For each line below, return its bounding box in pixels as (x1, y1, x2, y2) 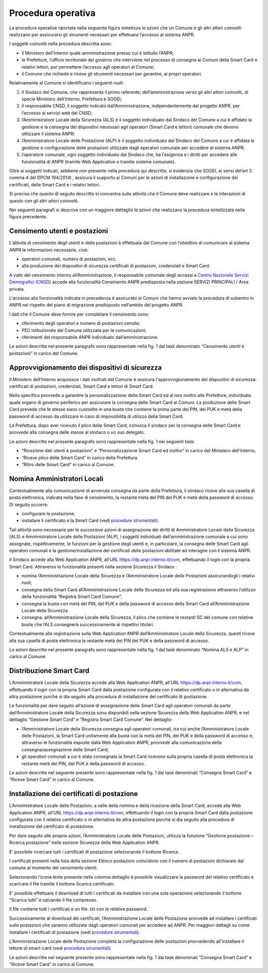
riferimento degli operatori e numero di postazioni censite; (21, 321, 141, 326)
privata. (9, 286, 25, 292)
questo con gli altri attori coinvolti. (9, 198, 79, 204)
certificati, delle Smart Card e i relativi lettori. (9, 181, 101, 187)
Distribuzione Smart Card (9, 666, 89, 675)
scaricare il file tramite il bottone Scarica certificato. (9, 881, 115, 887)
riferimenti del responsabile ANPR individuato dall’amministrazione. (21, 334, 159, 340)
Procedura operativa (9, 7, 96, 18)
